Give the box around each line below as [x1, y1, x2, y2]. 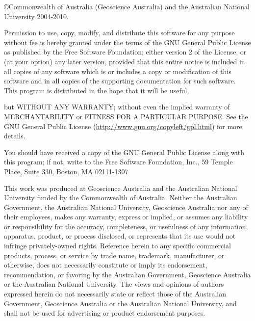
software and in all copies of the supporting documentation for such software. [4, 76, 236, 86]
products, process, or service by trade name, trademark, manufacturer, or [4, 250, 225, 260]
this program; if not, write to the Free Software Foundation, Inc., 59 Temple [4, 157, 233, 167]
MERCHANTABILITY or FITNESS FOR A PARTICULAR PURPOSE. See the [4, 111, 248, 121]
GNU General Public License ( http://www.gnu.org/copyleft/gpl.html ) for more [4, 121, 242, 131]
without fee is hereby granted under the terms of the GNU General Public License [4, 37, 251, 47]
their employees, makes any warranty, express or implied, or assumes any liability [4, 212, 248, 222]
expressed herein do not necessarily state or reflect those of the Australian [4, 289, 227, 299]
